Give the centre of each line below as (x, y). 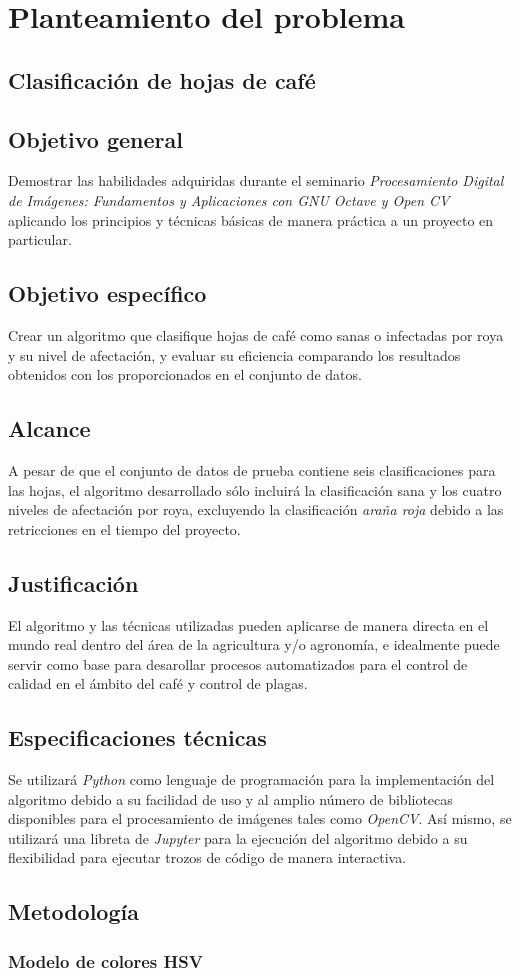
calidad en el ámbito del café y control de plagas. (158, 683)
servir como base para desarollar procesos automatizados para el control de (238, 663)
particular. (40, 239)
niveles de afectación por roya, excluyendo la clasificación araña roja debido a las (256, 509)
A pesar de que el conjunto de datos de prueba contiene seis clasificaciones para (252, 469)
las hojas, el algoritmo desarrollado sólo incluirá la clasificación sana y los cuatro (255, 489)
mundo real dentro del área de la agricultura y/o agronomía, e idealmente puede (254, 644)
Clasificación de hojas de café (162, 79)
